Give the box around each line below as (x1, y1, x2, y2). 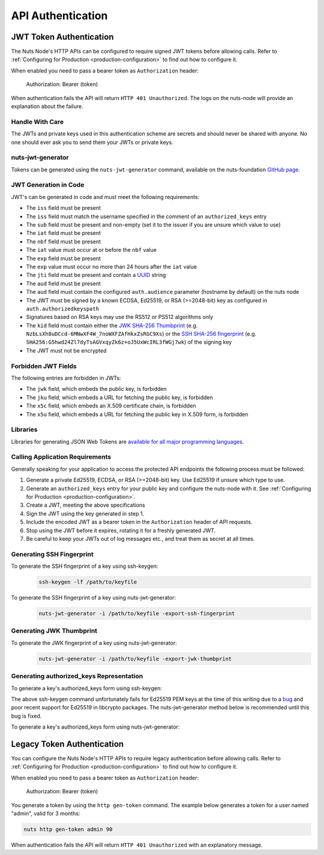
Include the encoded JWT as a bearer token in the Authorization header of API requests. (26, 519, 253, 526)
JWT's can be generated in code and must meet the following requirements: (11, 193, 200, 200)
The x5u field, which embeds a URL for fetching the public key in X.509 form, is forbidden (26, 411, 248, 418)
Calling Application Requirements (11, 453, 111, 461)
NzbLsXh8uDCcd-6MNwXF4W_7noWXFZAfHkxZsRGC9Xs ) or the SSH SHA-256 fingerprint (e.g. (26, 330, 257, 338)
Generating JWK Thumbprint (11, 627, 98, 635)
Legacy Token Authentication (11, 739, 124, 749)
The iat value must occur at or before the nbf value (26, 246, 157, 254)
